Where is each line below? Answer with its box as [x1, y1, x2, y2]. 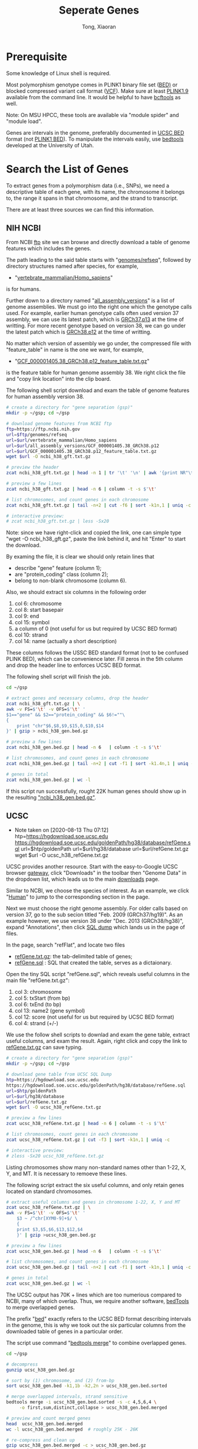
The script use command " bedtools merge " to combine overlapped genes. [6, 1339, 187, 1346]
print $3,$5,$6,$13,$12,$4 [16, 1226, 83, 1233]
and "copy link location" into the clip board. [6, 375, 111, 382]
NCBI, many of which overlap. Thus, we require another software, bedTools [6, 1297, 189, 1304]
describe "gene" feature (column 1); [14, 565, 102, 572]
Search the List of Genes [6, 162, 129, 176]
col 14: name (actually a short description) [14, 638, 117, 645]
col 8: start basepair [14, 607, 64, 614]
